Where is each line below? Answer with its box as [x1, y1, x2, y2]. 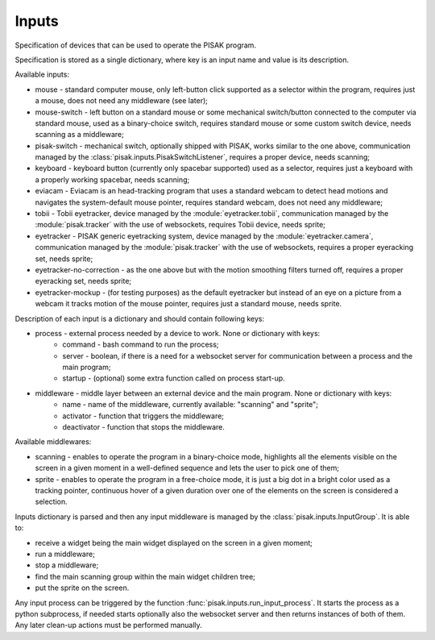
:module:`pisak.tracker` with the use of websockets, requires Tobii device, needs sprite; [35, 220, 326, 230]
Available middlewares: [14, 437, 92, 447]
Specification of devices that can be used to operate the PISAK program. [14, 40, 257, 50]
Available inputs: [14, 69, 70, 80]
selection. [35, 497, 68, 507]
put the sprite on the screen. [35, 583, 130, 592]
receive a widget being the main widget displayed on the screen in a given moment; [35, 538, 313, 547]
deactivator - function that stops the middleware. [62, 422, 226, 432]
